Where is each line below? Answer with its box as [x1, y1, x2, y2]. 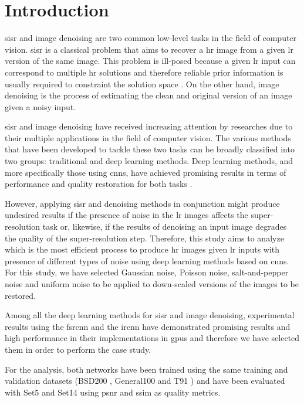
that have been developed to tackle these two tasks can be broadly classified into [5, 143, 295, 155]
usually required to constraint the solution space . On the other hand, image [5, 77, 279, 90]
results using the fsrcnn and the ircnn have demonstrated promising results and [5, 320, 291, 332]
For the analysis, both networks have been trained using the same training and [5, 363, 288, 375]
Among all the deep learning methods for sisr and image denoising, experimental [5, 309, 295, 321]
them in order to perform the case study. [5, 343, 151, 355]
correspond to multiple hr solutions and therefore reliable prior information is [5, 66, 283, 78]
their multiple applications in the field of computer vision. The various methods [5, 131, 291, 144]
